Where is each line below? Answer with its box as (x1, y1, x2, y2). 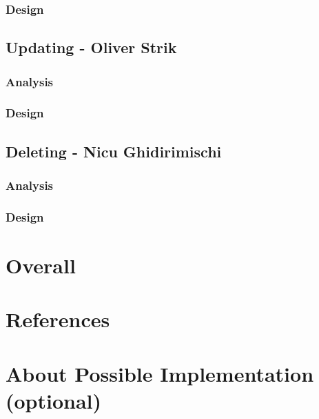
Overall (6, 251, 76, 279)
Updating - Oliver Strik (6, 37, 177, 58)
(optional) (6, 386, 102, 414)
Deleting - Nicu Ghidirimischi (6, 140, 222, 162)
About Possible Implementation (6, 359, 314, 387)
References (6, 305, 110, 333)
